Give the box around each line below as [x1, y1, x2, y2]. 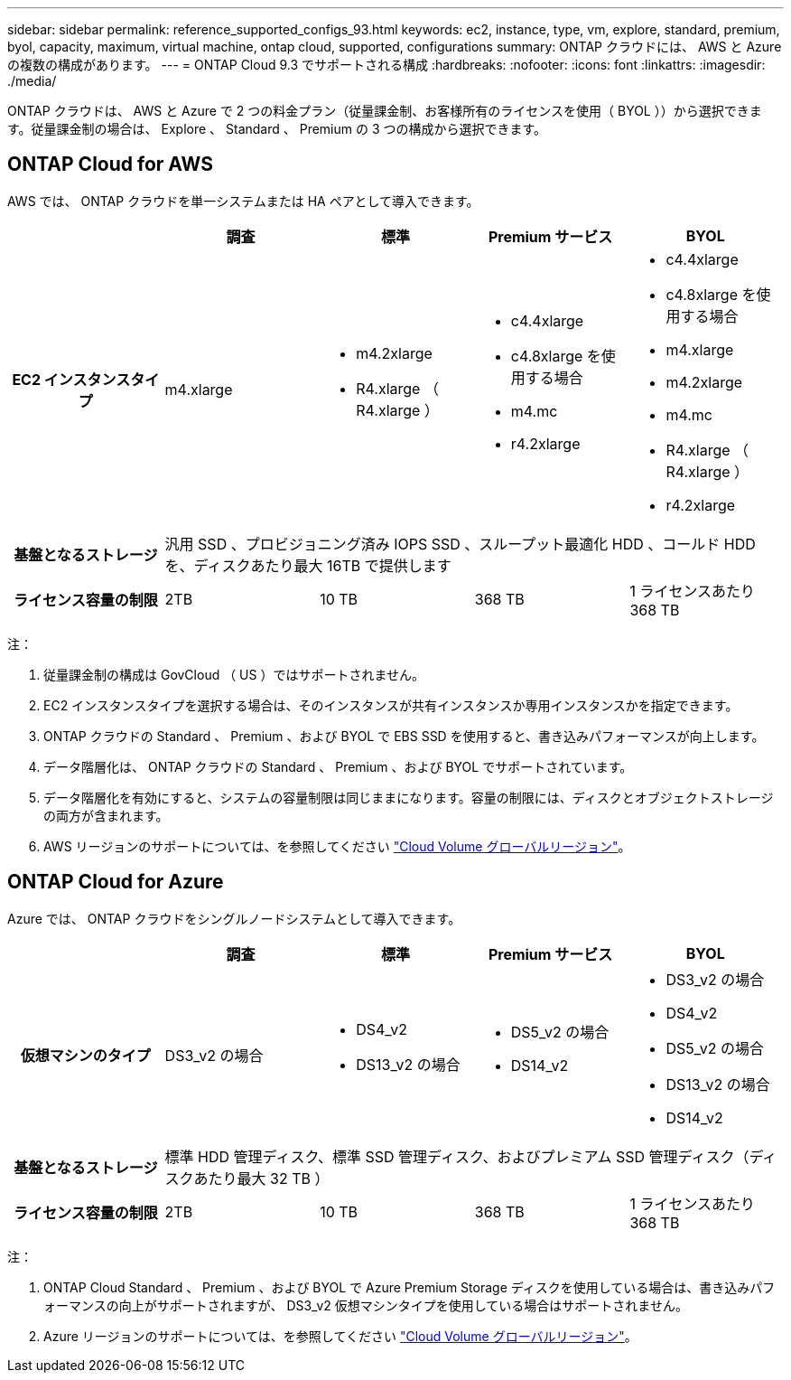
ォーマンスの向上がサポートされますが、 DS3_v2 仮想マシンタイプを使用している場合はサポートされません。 [43, 1297, 688, 1313]
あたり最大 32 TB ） [193, 1169, 330, 1188]
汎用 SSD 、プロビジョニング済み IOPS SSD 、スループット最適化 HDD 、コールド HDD [164, 534, 756, 553]
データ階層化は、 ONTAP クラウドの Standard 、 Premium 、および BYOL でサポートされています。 [43, 758, 633, 774]
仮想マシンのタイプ [20, 1046, 151, 1065]
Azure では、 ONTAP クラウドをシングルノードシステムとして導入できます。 [7, 910, 461, 926]
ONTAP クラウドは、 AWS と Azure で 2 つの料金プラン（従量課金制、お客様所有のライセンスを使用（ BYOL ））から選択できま [7, 103, 762, 118]
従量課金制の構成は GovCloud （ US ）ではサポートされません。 [43, 666, 425, 682]
